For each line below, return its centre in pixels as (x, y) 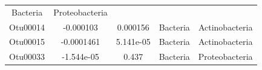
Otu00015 (27, 42)
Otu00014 (27, 27)
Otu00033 (27, 57)
